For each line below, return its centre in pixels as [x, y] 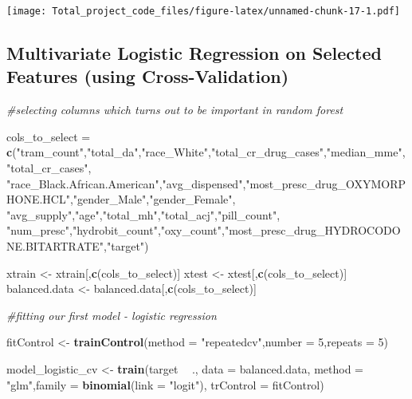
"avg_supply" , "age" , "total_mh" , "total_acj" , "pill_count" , [143, 214]
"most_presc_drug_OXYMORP [326, 183]
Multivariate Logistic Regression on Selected [194, 53]
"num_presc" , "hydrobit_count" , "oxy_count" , [116, 230]
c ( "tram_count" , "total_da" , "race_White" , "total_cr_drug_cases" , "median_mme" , [206, 152]
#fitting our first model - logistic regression [112, 315]
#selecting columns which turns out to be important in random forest [175, 110]
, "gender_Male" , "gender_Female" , [153, 199]
